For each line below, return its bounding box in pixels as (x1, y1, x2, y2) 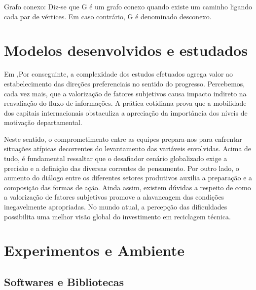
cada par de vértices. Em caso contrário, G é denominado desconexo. (4, 11, 212, 21)
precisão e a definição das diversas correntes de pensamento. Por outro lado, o (4, 163, 239, 173)
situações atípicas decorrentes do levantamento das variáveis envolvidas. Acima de (4, 143, 252, 154)
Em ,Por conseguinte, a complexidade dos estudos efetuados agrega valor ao (4, 69, 233, 79)
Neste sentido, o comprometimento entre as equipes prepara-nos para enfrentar (4, 133, 242, 144)
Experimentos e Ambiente (4, 240, 185, 260)
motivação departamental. (4, 117, 82, 127)
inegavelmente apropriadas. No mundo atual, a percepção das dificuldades (4, 202, 227, 212)
